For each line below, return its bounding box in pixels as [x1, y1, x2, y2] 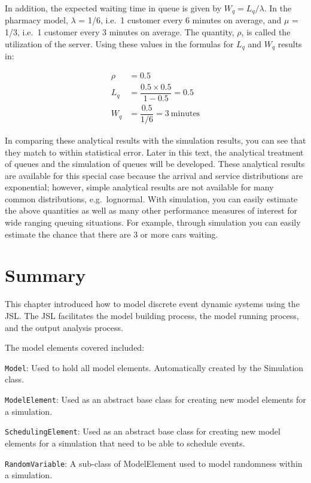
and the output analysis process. [5, 321, 123, 333]
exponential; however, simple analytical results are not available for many [5, 181, 274, 193]
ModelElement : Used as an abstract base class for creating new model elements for [5, 393, 306, 405]
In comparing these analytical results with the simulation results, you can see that [5, 133, 306, 146]
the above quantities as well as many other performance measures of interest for [5, 204, 298, 217]
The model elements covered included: [5, 341, 145, 354]
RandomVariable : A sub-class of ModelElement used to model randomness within [5, 457, 303, 469]
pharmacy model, [5, 14, 68, 26]
